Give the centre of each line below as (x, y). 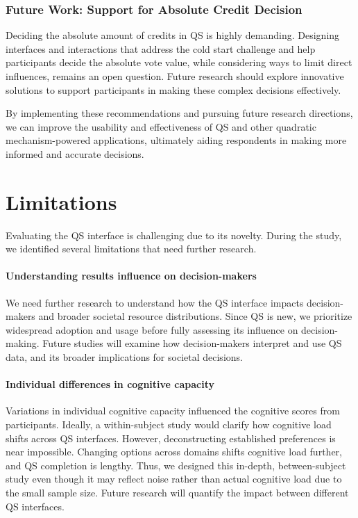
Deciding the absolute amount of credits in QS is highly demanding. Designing (173, 35)
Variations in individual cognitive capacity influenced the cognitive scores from (173, 411)
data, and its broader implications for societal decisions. (124, 357)
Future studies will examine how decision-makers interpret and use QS (192, 343)
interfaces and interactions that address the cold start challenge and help (161, 48)
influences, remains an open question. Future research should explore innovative (175, 76)
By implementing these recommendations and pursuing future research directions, (179, 113)
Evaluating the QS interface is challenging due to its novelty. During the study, (174, 235)
